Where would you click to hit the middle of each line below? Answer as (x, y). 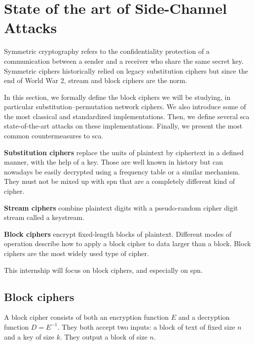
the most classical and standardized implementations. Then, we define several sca (127, 116)
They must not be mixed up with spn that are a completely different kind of (120, 181)
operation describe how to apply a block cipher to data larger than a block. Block (127, 243)
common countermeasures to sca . (54, 136)
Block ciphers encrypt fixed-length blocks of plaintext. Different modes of (118, 234)
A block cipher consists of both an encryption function (87, 317)
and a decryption (204, 317)
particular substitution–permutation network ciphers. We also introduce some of (125, 107)
